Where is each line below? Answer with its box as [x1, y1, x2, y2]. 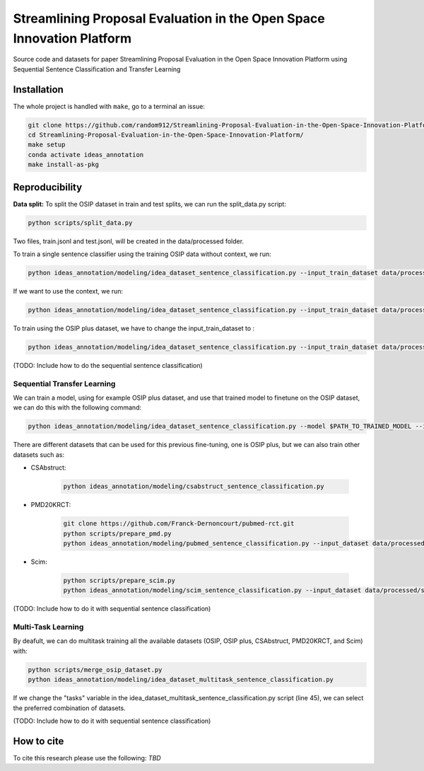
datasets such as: [13, 450, 65, 459]
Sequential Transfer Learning [13, 378, 116, 388]
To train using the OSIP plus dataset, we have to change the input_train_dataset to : [13, 324, 255, 332]
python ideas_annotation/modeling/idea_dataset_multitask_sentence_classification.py [28, 676, 334, 684]
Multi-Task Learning [13, 622, 84, 632]
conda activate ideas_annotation [28, 151, 144, 158]
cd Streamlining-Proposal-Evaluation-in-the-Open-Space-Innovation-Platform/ [28, 131, 304, 139]
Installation [13, 83, 64, 95]
